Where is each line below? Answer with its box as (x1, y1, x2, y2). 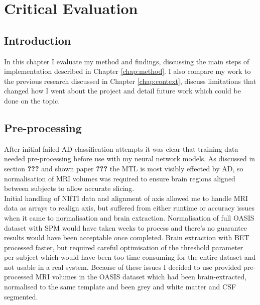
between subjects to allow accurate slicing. (4, 183, 135, 193)
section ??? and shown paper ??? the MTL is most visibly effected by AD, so (4, 163, 243, 173)
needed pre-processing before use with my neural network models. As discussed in (4, 153, 255, 164)
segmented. (4, 291, 38, 301)
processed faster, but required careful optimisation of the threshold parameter (4, 242, 243, 252)
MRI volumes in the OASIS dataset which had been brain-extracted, (35, 271, 247, 282)
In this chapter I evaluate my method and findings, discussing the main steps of (4, 56, 249, 66)
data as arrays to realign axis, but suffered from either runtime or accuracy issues (4, 202, 255, 213)
